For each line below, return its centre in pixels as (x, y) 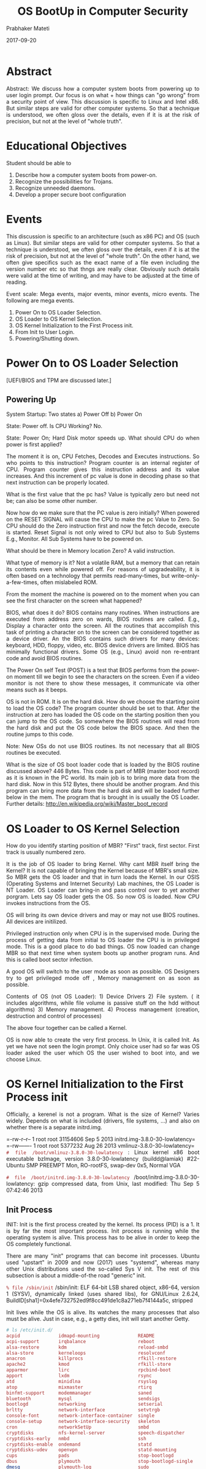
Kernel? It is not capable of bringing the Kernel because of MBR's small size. (103, 871)
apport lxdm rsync (79, 1376)
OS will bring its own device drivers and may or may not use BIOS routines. (103, 915)
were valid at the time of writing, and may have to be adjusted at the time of (103, 275)
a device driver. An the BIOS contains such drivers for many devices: (103, 639)
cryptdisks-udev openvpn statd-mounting (91, 1450)
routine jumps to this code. (40, 734)
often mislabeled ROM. (69, 582)
